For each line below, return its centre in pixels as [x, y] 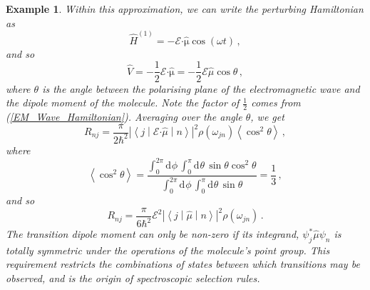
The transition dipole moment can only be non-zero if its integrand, [153, 234]
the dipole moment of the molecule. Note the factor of [123, 102]
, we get [267, 116]
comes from [276, 102]
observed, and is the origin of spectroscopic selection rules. [133, 278]
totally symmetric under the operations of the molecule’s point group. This [168, 250]
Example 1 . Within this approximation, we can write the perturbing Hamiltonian [185, 9]
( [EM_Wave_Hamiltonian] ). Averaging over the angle [124, 116]
